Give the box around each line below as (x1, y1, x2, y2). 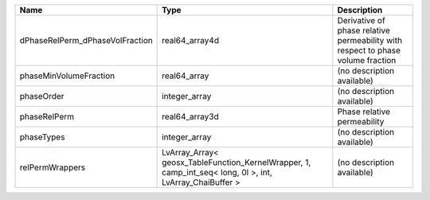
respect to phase (337, 45, 401, 56)
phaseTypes (19, 131, 65, 143)
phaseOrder (19, 91, 64, 101)
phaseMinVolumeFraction (19, 70, 115, 81)
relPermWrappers (19, 162, 86, 173)
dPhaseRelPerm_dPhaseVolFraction (19, 35, 153, 45)
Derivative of (337, 15, 385, 25)
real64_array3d (162, 112, 219, 122)
